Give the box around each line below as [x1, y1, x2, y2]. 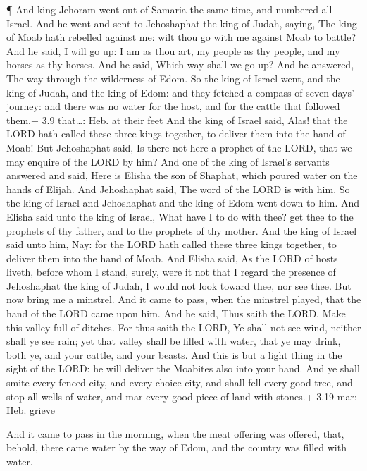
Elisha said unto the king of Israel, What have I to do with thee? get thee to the [6, 209, 354, 224]
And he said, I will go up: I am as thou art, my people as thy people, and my [6, 43, 340, 58]
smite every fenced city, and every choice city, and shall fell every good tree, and [6, 375, 353, 390]
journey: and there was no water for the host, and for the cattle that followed [6, 99, 340, 114]
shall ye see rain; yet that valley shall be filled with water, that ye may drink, [6, 334, 341, 348]
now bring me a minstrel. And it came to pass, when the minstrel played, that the [6, 292, 361, 307]
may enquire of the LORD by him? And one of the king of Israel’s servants [6, 154, 330, 169]
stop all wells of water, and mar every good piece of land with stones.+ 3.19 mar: [6, 389, 357, 403]
